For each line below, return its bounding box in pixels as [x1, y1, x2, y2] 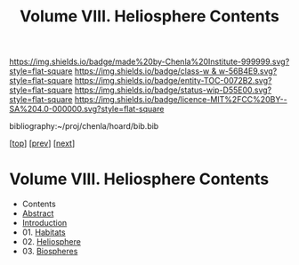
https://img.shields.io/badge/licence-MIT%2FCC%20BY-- [74, 94, 287, 105]
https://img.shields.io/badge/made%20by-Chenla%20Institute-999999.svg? [9, 56, 290, 68]
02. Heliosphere [21, 237, 82, 247]
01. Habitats [21, 227, 66, 237]
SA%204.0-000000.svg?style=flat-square [9, 104, 165, 115]
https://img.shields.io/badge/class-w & [74, 66, 217, 76]
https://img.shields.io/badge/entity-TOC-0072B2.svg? [74, 76, 272, 86]
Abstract [21, 208, 54, 219]
